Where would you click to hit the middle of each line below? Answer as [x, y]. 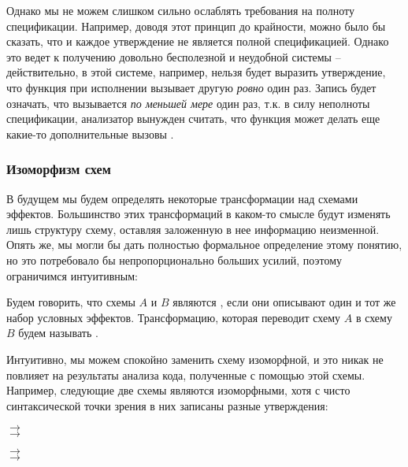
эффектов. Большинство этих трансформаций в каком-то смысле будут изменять [198, 214]
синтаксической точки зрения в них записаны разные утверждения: [167, 405]
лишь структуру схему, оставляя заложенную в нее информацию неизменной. [193, 229]
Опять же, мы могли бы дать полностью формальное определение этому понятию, [204, 245]
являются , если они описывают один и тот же [284, 302]
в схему [374, 317]
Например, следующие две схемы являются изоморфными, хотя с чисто [178, 390]
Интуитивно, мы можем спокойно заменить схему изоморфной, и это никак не [195, 359]
